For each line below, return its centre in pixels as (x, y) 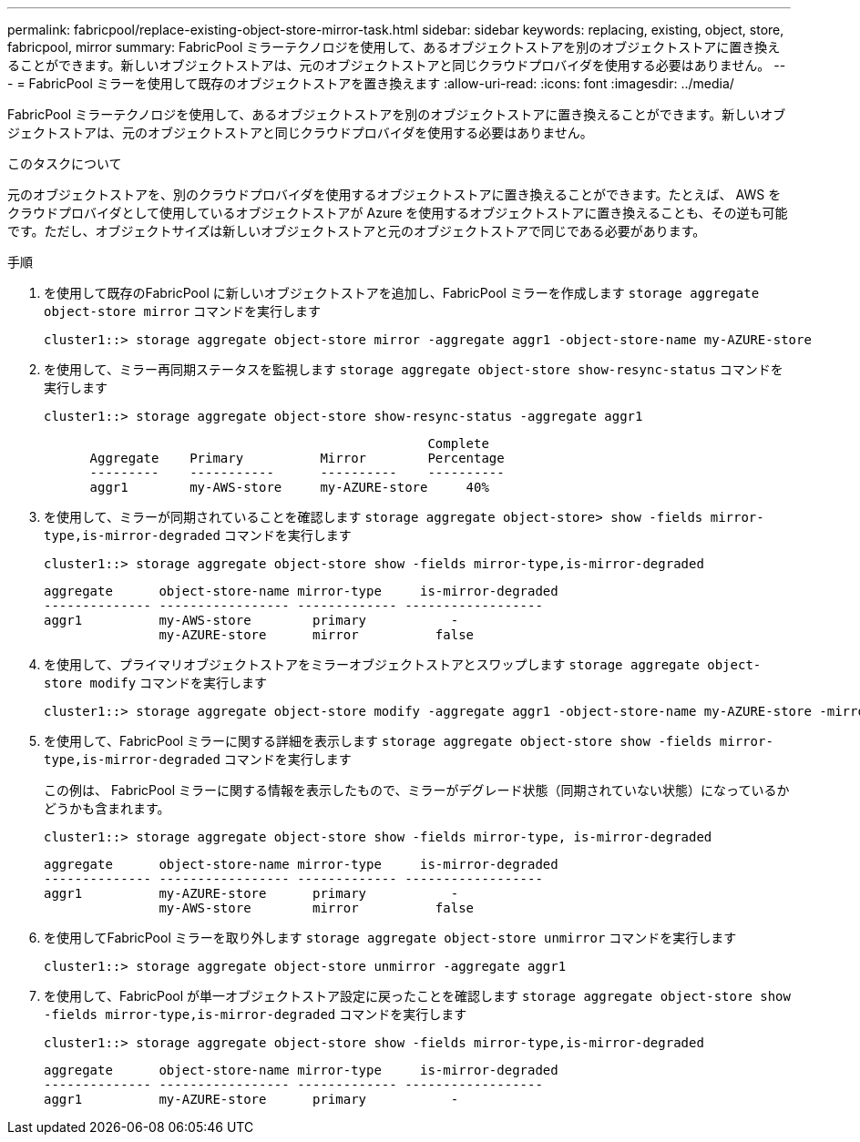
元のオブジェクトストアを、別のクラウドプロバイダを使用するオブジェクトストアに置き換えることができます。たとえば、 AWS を (394, 194)
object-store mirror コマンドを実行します (183, 311)
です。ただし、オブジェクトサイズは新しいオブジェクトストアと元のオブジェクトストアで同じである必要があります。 (357, 231)
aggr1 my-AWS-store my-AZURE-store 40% (289, 487)
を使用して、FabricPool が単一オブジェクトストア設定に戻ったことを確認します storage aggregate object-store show (417, 996)
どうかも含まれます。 (107, 808)
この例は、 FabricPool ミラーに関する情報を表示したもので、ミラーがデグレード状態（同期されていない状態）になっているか (417, 790)
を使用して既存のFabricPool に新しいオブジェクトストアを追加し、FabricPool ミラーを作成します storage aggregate (402, 293)
